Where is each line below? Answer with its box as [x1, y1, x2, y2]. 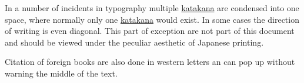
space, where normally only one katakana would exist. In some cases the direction [5, 13, 299, 25]
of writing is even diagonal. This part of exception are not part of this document [5, 25, 295, 37]
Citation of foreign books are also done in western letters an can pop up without [5, 56, 295, 68]
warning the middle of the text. [5, 67, 118, 79]
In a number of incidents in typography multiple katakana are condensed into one [5, 2, 299, 13]
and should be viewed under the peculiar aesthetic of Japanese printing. [5, 36, 264, 48]
